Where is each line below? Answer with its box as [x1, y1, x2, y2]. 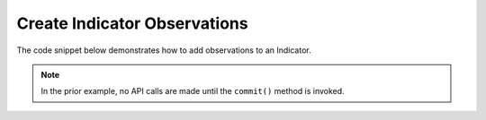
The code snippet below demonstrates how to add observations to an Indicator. [16, 45, 311, 56]
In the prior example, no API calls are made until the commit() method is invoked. [40, 86, 346, 97]
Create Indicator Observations [16, 13, 248, 33]
